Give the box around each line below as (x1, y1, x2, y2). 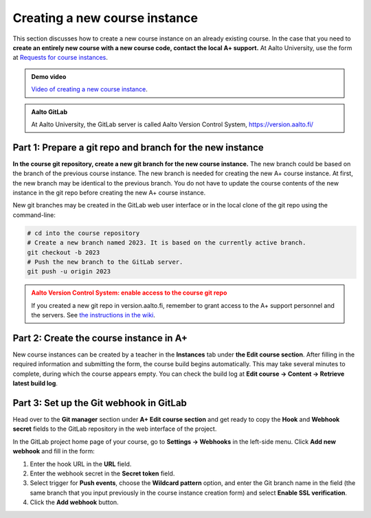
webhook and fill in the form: (12, 447, 95, 455)
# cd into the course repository (27, 229, 140, 237)
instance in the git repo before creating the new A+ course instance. (12, 188, 206, 196)
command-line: (12, 210, 56, 219)
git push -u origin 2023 (27, 268, 111, 275)
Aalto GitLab (31, 107, 68, 116)
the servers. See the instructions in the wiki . (31, 311, 156, 319)
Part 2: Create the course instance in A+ (12, 332, 188, 344)
